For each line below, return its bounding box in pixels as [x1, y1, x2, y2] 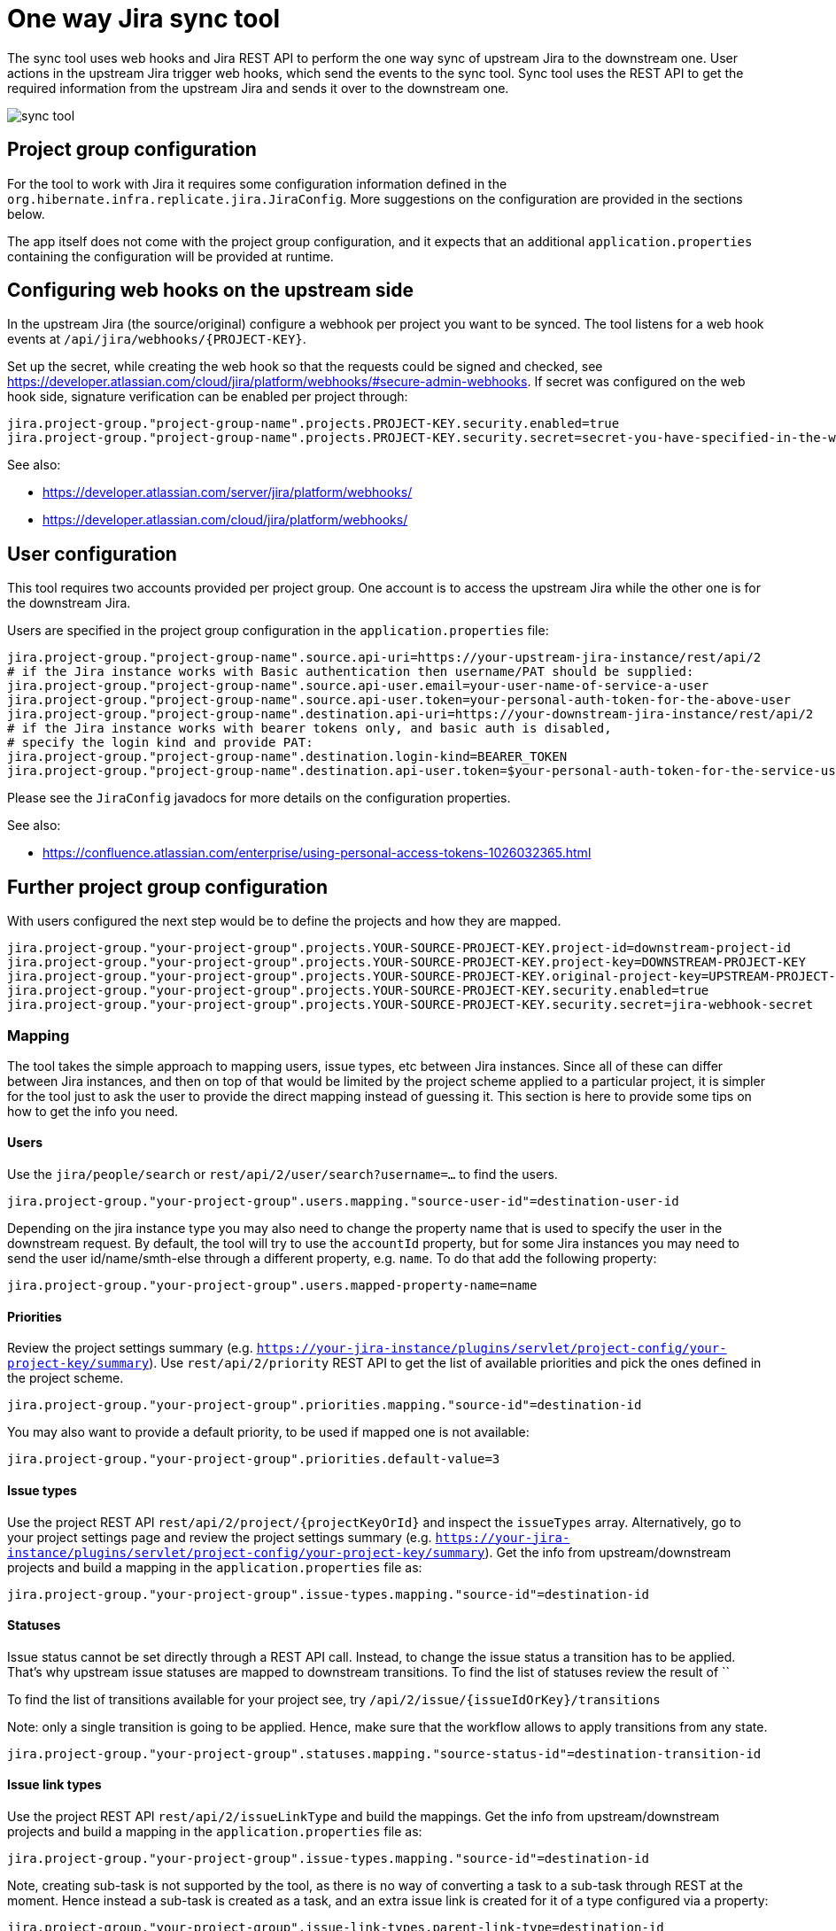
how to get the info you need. [7, 1103, 178, 1119]
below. [7, 206, 45, 221]
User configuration [7, 542, 177, 565]
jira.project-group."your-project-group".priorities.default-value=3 [7, 1452, 500, 1467]
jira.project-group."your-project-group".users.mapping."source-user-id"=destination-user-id [7, 1194, 679, 1209]
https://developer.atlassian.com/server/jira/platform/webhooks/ [43, 485, 413, 500]
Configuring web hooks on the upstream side [7, 279, 414, 302]
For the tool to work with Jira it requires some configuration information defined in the [7, 175, 507, 191]
